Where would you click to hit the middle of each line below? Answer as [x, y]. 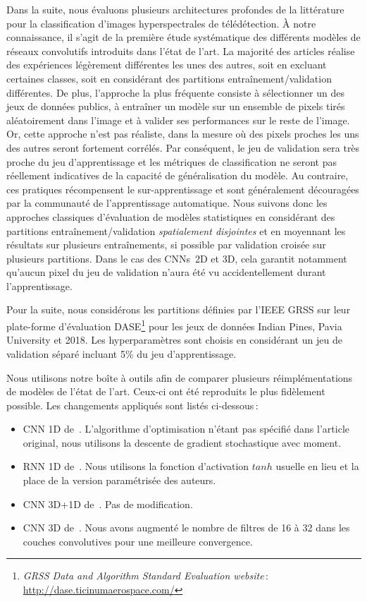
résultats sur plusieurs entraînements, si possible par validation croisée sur [166, 245]
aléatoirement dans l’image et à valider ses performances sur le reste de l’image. [178, 120]
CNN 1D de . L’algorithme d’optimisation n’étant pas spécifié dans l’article [186, 429]
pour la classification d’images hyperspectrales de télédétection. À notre [161, 23]
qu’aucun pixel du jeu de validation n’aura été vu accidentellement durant [166, 272]
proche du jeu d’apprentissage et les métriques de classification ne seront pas [172, 161]
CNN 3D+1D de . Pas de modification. [108, 504]
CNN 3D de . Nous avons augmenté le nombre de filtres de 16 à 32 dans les [186, 528]
